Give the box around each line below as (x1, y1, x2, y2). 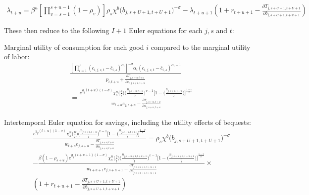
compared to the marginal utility (151, 41, 251, 52)
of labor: (4, 51, 30, 62)
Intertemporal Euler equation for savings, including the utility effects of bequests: (4, 117, 251, 127)
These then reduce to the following (4, 25, 109, 36)
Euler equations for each (129, 25, 203, 36)
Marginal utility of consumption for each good (4, 41, 144, 52)
